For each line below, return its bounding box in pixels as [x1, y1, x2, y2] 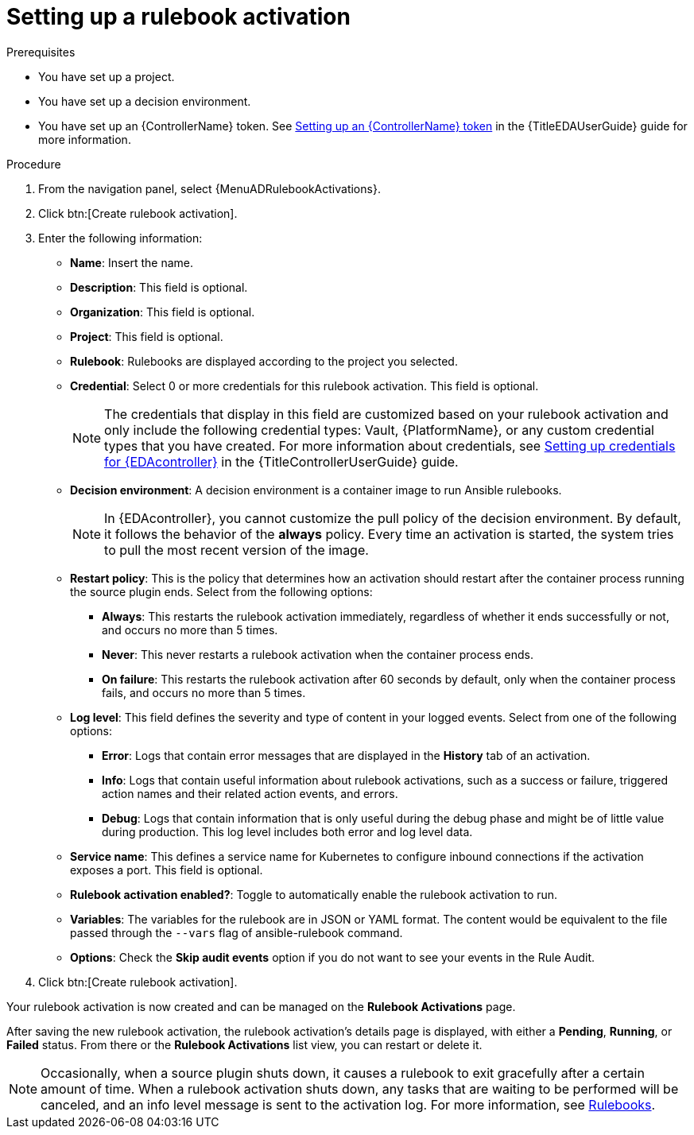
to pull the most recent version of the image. [104, 541, 369, 558]
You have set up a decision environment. [38, 94, 251, 108]
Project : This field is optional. [70, 329, 223, 343]
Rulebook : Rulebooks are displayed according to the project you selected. [70, 354, 458, 368]
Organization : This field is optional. [70, 304, 255, 319]
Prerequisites [6, 45, 76, 59]
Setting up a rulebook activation [6, 3, 351, 30]
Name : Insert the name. [70, 255, 194, 269]
